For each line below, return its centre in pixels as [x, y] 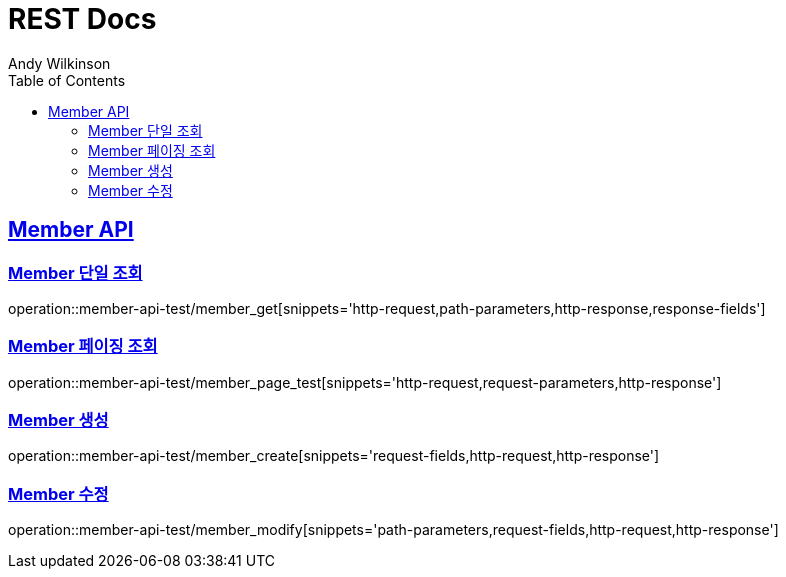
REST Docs [82, 19]
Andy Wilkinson [59, 63]
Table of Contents [67, 80]
